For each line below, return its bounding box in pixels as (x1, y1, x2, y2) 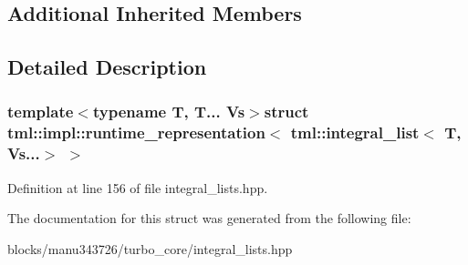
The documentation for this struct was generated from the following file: (7, 209, 411, 228)
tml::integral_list (290, 121, 420, 144)
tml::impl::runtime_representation (7, 121, 265, 144)
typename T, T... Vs (92, 100, 245, 123)
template (7, 100, 74, 123)
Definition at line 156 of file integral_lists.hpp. (7, 178, 268, 197)
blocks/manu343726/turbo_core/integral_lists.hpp (7, 239, 293, 258)
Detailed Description (7, 53, 207, 81)
